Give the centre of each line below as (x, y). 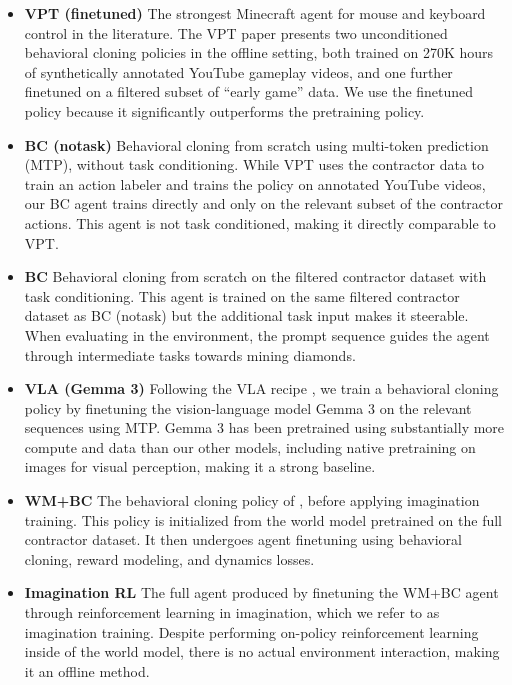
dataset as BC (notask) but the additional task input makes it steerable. (246, 315)
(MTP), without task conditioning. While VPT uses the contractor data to (254, 164)
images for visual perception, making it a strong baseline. (200, 466)
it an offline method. (87, 670)
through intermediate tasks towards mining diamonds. (190, 354)
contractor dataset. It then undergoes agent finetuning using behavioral (243, 539)
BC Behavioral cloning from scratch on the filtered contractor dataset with (255, 276)
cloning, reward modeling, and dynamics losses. (169, 558)
